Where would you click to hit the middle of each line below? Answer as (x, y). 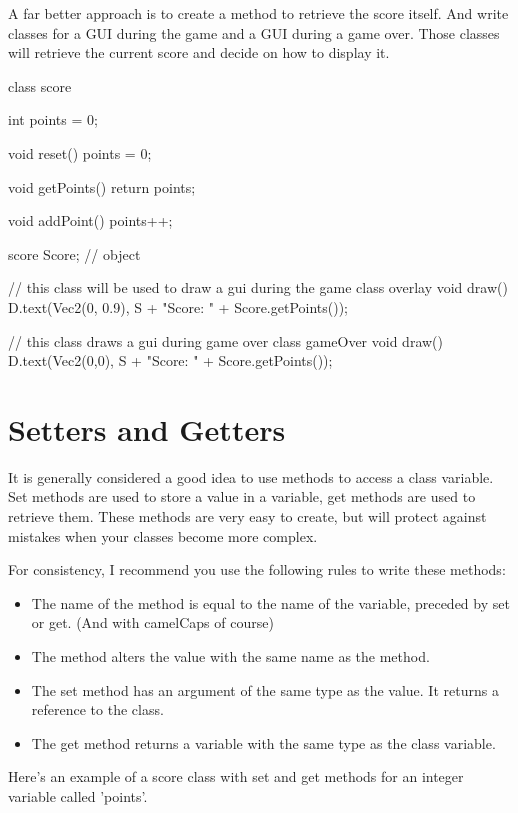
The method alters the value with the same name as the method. (230, 656)
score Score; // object (74, 253)
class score (40, 85)
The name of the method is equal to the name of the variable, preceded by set (270, 602)
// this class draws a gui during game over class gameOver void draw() (225, 340)
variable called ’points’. (78, 795)
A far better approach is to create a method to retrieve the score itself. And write (258, 13)
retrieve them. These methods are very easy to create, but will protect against (247, 516)
